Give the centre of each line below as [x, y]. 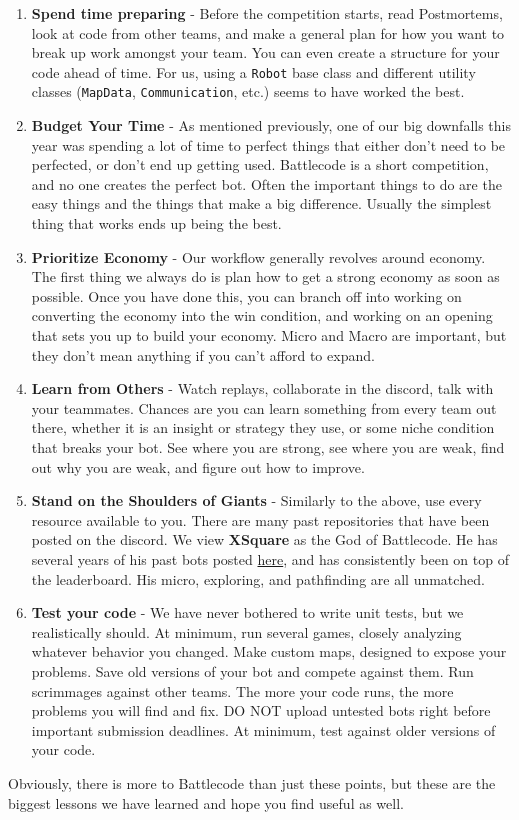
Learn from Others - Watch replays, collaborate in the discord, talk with [262, 388]
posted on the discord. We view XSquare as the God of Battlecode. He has [264, 539]
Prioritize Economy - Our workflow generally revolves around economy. [258, 256]
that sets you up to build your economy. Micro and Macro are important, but [269, 335]
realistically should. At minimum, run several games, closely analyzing [246, 631]
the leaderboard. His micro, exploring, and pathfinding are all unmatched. [258, 578]
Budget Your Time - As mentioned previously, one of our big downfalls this [271, 125]
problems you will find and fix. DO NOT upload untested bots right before [261, 710]
